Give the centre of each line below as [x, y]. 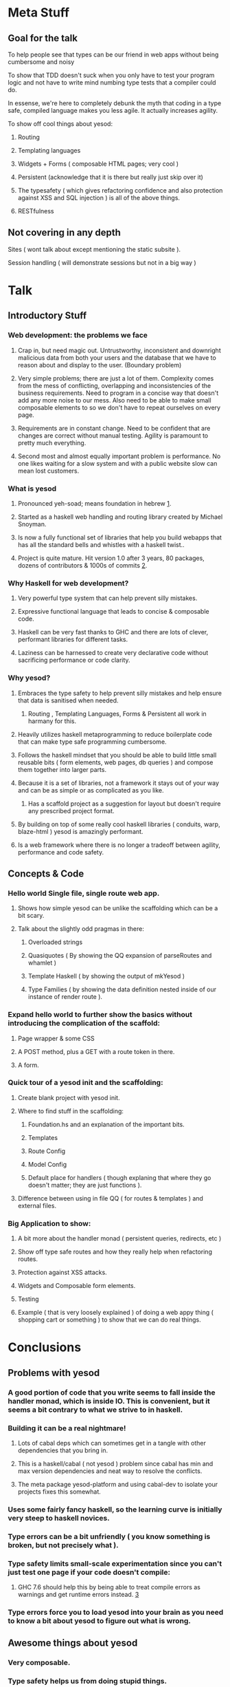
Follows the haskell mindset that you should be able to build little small [117, 755]
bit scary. [31, 916]
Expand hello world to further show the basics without [100, 1015]
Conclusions [45, 1347]
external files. [37, 1205]
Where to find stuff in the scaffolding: [71, 1111]
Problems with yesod [54, 1373]
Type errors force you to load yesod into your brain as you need [116, 1613]
